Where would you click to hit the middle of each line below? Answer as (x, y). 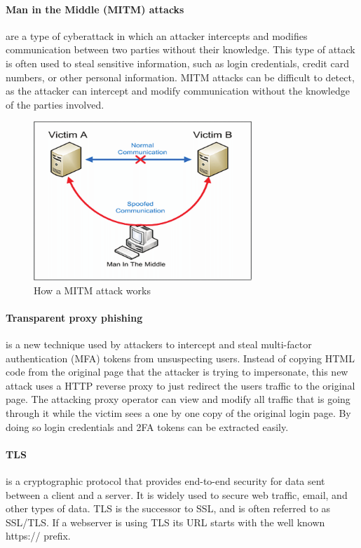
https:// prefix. (38, 536)
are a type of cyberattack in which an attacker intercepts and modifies (157, 35)
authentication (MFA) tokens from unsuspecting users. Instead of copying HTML (180, 358)
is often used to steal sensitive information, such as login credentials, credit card (177, 63)
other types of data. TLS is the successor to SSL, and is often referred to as (168, 508)
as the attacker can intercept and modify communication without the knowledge (178, 91)
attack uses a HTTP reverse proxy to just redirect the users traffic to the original (180, 385)
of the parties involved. (55, 104)
